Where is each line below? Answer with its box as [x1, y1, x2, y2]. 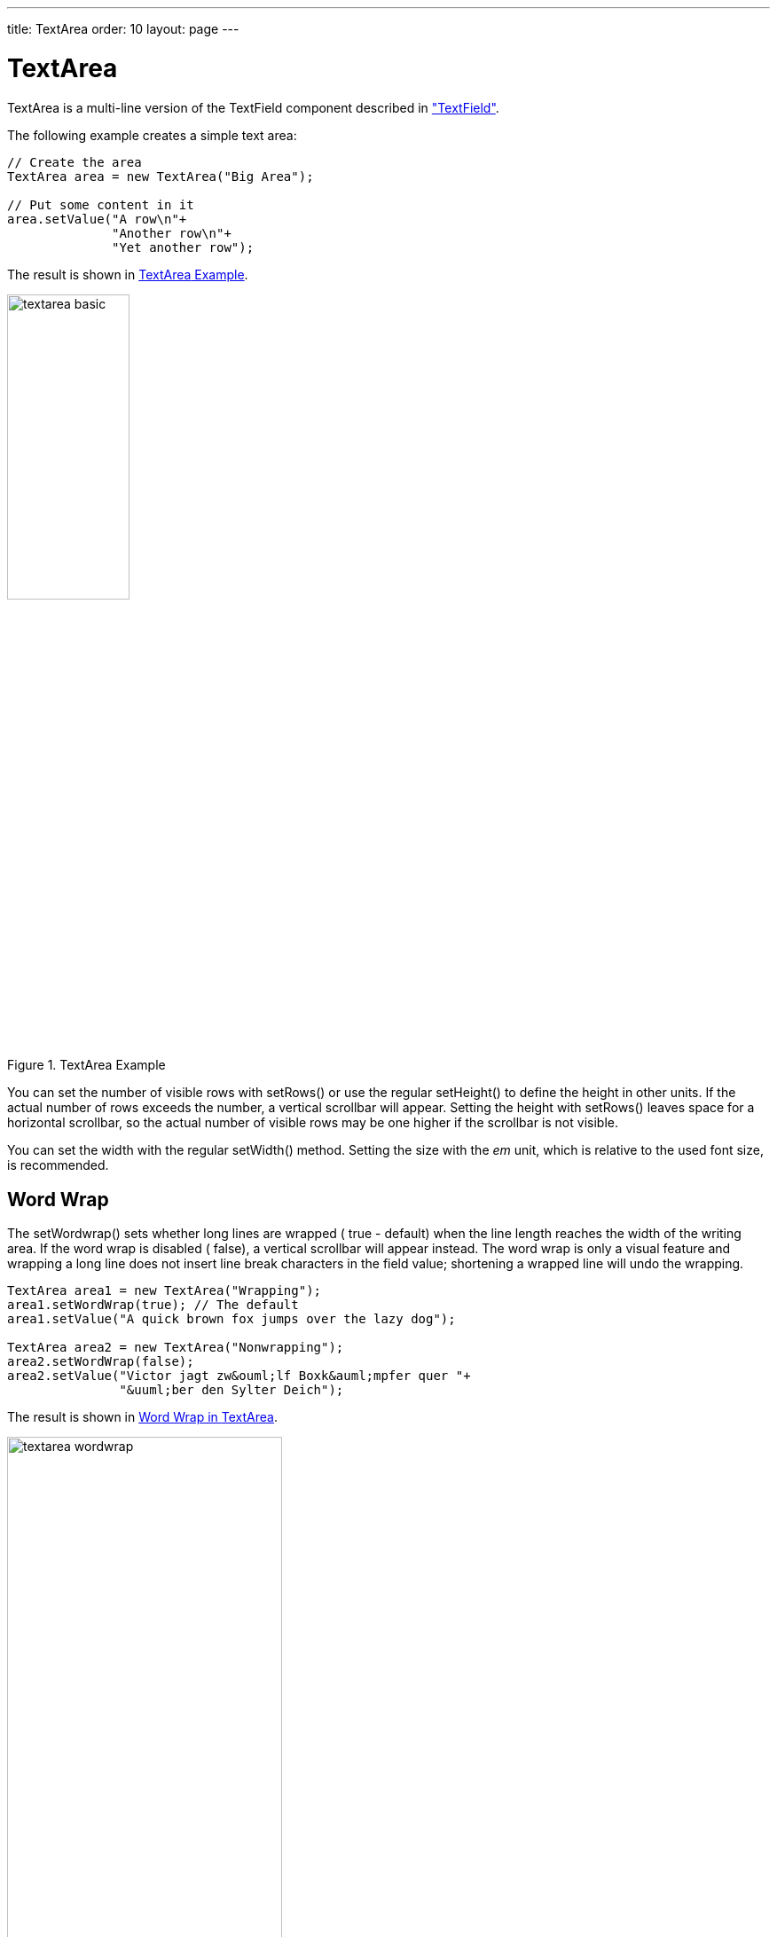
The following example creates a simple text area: [7, 127, 297, 143]
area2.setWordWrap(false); [7, 1354, 194, 1369]
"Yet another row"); [112, 239, 255, 255]
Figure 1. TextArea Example [7, 1057, 166, 1073]
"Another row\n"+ [112, 225, 232, 240]
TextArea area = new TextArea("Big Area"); [7, 169, 314, 184]
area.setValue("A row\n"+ [7, 211, 187, 226]
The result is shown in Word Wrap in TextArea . [7, 1409, 278, 1425]
